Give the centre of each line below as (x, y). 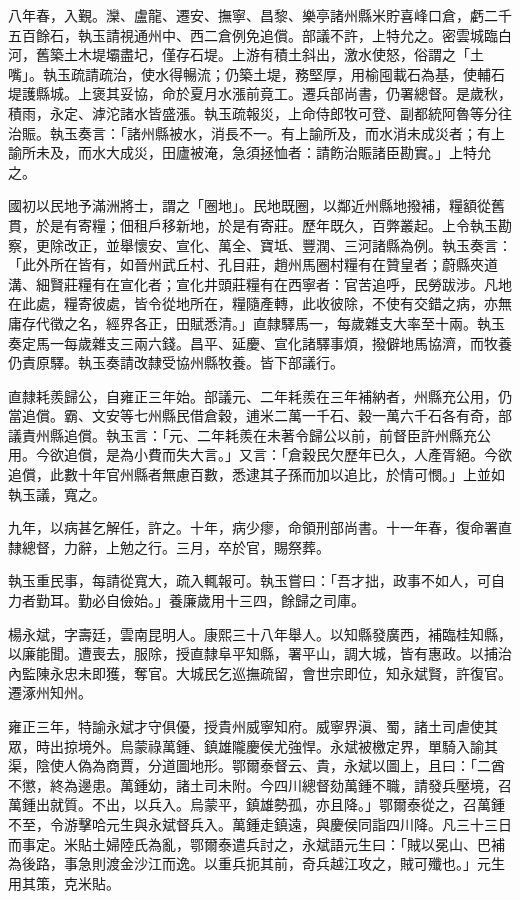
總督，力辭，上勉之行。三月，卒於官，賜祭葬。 (175, 546)
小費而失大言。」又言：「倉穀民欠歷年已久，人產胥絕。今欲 (322, 454)
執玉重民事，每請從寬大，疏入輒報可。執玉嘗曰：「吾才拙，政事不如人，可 (249, 580)
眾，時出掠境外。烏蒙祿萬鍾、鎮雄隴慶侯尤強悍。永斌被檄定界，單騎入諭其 (253, 745)
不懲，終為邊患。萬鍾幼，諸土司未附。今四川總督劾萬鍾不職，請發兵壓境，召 (260, 784)
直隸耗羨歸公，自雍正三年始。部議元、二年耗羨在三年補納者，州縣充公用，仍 (260, 395)
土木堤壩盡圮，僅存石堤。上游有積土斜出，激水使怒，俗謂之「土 (273, 54)
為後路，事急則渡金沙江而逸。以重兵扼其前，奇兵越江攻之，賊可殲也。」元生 (256, 863)
